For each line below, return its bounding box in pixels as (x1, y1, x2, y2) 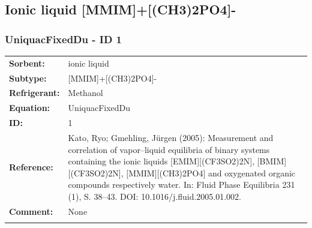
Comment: (9, 205, 53, 217)
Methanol (68, 86, 103, 99)
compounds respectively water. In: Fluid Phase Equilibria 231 (68, 178, 295, 191)
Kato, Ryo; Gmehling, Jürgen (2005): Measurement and (68, 131, 274, 143)
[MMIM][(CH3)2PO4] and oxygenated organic (126, 166, 296, 179)
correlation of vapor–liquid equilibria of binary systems (68, 143, 270, 155)
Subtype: (9, 71, 47, 84)
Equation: (9, 101, 50, 114)
